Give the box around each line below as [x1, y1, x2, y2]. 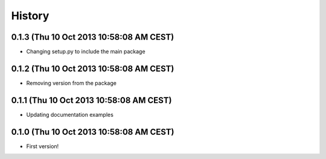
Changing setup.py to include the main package [26, 48, 145, 55]
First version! [26, 142, 59, 150]
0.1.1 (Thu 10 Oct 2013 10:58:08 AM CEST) [11, 95, 172, 105]
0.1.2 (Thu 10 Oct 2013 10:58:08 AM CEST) [11, 63, 174, 73]
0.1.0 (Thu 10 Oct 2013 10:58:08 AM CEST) [11, 126, 174, 137]
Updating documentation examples [26, 111, 114, 118]
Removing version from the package [26, 79, 117, 87]
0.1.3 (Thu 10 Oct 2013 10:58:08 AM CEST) [11, 32, 174, 42]
